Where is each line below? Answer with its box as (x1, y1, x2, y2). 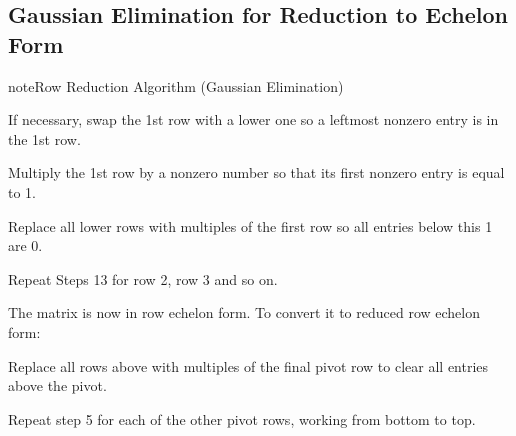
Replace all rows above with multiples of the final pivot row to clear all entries (8, 355, 489, 376)
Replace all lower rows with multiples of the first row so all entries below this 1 (8, 215, 493, 236)
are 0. (8, 235, 43, 256)
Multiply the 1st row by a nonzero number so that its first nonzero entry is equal (8, 162, 505, 183)
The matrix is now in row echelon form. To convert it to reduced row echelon (8, 302, 480, 323)
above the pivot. (8, 375, 107, 396)
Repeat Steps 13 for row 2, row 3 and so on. (8, 268, 278, 289)
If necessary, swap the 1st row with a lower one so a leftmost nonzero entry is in (8, 109, 499, 130)
